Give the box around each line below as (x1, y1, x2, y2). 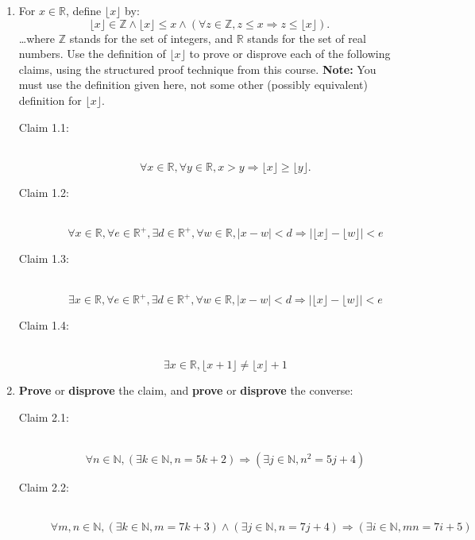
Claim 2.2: (18, 479, 69, 496)
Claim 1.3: (18, 250, 69, 267)
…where (18, 29, 55, 46)
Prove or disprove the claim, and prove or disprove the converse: (18, 382, 353, 399)
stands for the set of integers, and (69, 29, 233, 46)
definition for (18, 91, 82, 108)
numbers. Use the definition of (18, 45, 166, 62)
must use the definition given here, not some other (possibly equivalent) (18, 76, 368, 93)
